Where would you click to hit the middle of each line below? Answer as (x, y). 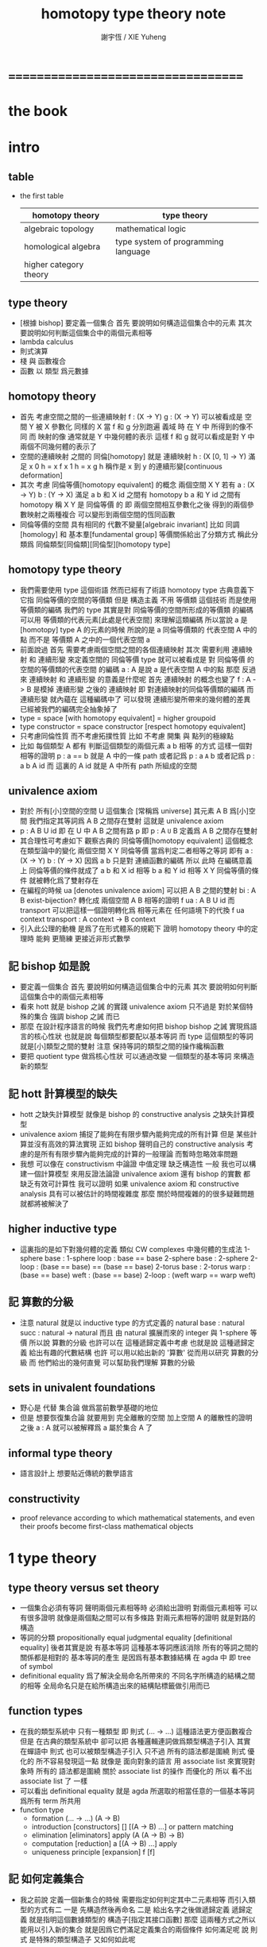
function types (46, 1711)
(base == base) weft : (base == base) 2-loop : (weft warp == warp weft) (137, 1275)
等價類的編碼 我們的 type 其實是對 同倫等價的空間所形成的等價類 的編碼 (136, 609)
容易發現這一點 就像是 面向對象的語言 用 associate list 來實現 (149, 1761)
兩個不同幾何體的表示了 (58, 446)
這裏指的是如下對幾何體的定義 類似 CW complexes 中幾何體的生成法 (131, 1249)
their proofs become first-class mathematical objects (106, 1527)
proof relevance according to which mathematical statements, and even (137, 1518)
